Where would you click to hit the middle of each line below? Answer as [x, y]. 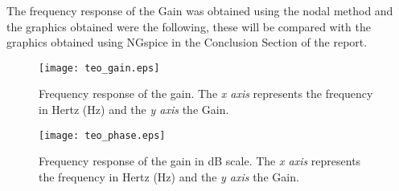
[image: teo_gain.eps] [99, 68]
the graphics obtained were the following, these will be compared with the [189, 26]
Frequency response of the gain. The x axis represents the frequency [206, 93]
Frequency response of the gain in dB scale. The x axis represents [200, 161]
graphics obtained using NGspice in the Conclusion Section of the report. [187, 42]
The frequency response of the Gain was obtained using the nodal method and [200, 10]
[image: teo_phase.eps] [102, 135]
